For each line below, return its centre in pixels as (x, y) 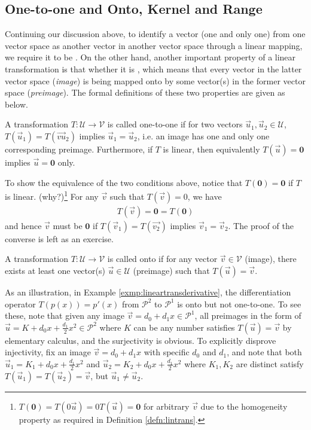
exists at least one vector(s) (55, 271)
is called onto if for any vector (162, 259)
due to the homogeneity (244, 406)
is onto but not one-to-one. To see (239, 304)
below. (16, 104)
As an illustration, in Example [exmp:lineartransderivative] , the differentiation (148, 292)
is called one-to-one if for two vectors (175, 124)
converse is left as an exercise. (59, 238)
